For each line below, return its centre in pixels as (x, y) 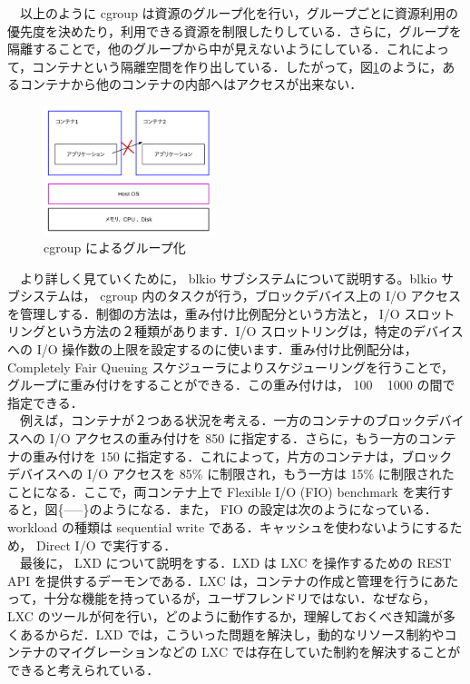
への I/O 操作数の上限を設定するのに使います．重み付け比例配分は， (212, 349)
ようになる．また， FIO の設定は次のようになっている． (269, 509)
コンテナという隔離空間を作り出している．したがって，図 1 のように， (237, 66)
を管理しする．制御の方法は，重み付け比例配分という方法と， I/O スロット (231, 313)
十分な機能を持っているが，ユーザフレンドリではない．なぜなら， (240, 598)
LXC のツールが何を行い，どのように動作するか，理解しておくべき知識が (225, 615)
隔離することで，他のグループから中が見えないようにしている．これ (210, 49)
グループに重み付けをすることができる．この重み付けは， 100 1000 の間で (231, 385)
